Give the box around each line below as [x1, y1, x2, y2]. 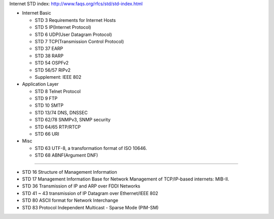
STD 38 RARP [35, 52, 63, 58]
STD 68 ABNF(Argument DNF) [35, 152, 98, 159]
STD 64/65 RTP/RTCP [35, 123, 81, 130]
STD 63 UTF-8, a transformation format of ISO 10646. [35, 145, 147, 151]
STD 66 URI [35, 131, 59, 137]
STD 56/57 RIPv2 [35, 67, 71, 73]
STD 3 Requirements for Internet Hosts [35, 17, 116, 23]
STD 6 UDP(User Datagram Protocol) [35, 31, 112, 38]
